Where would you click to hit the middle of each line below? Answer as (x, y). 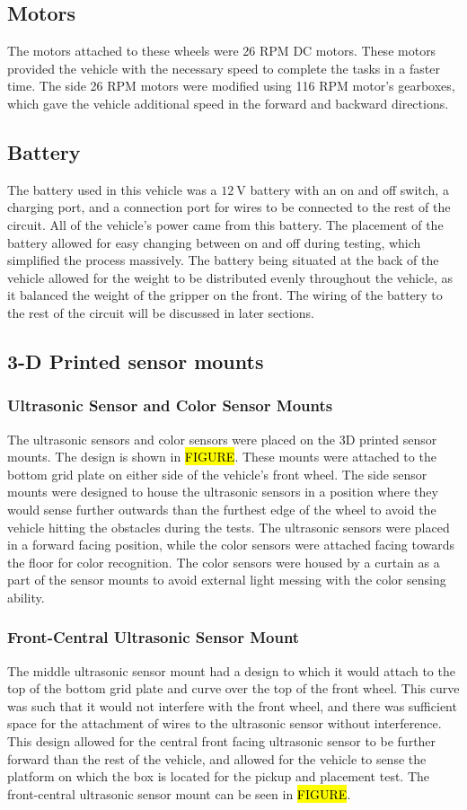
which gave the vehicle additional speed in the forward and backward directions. (228, 103)
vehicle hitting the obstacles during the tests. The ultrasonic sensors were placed (229, 527)
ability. (26, 597)
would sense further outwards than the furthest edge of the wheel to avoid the (222, 509)
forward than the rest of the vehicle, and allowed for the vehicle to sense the (217, 758)
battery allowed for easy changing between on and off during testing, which (214, 242)
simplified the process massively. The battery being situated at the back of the (223, 260)
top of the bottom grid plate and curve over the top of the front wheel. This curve (233, 688)
